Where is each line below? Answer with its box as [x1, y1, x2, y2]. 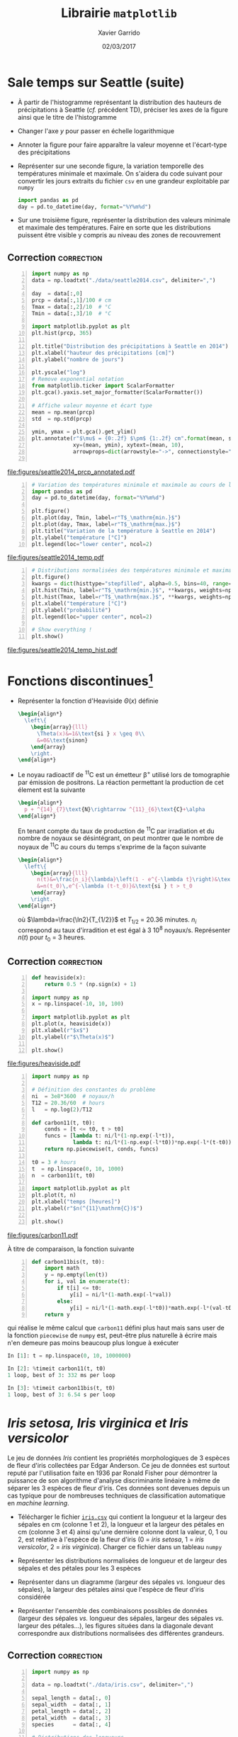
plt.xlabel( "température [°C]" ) [31, 600, 127, 607]
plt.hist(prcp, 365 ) [31, 329, 93, 337]
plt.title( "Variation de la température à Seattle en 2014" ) [31, 527, 216, 534]
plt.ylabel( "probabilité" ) [31, 606, 111, 613]
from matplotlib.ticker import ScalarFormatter [31, 383, 175, 390]
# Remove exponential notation [31, 375, 124, 383]
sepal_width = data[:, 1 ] [31, 1701, 112, 1708]
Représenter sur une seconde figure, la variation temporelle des [17, 162, 204, 170]
